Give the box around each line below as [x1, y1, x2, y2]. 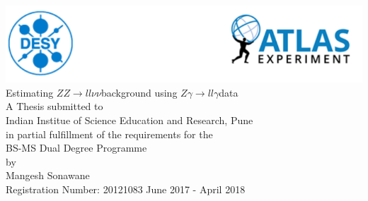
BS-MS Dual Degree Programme [6, 140, 147, 155]
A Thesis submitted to [6, 99, 103, 114]
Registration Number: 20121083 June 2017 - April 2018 [6, 182, 246, 197]
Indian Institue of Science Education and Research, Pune [6, 113, 253, 128]
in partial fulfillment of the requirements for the [6, 126, 213, 141]
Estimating [6, 85, 54, 99]
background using [100, 85, 178, 99]
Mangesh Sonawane [6, 168, 90, 183]
